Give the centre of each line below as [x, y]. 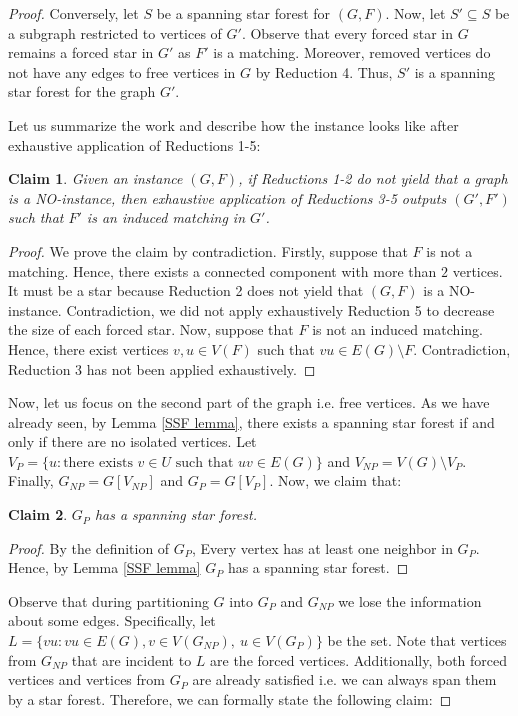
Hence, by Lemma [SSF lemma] [104, 567]
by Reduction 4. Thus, [324, 71]
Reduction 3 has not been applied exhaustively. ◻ [162, 368]
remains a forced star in [81, 52]
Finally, [31, 480]
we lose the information [410, 600]
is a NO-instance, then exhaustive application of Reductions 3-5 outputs [227, 197]
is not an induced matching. [397, 329]
